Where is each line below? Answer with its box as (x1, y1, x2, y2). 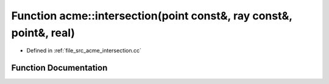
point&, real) (11, 26, 76, 39)
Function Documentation (11, 63, 108, 73)
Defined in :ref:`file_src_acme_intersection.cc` (26, 47, 142, 54)
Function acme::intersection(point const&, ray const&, (11, 9, 292, 22)
